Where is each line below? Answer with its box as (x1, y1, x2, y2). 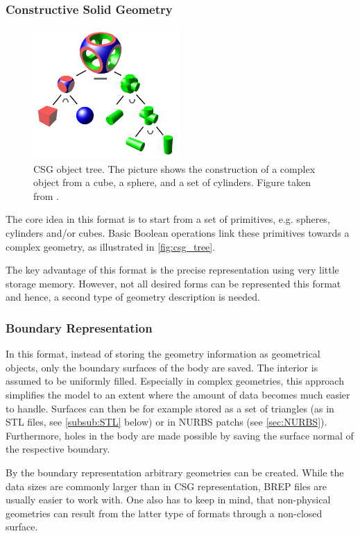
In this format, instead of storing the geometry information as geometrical (6, 346, 320, 361)
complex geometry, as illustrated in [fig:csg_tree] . (6, 239, 216, 253)
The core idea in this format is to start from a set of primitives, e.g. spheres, (6, 212, 330, 226)
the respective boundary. (6, 442, 110, 456)
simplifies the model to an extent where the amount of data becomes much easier (6, 387, 350, 402)
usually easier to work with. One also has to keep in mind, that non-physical (6, 492, 331, 507)
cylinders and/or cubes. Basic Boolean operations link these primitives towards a (6, 226, 350, 240)
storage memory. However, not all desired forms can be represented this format (6, 276, 341, 290)
